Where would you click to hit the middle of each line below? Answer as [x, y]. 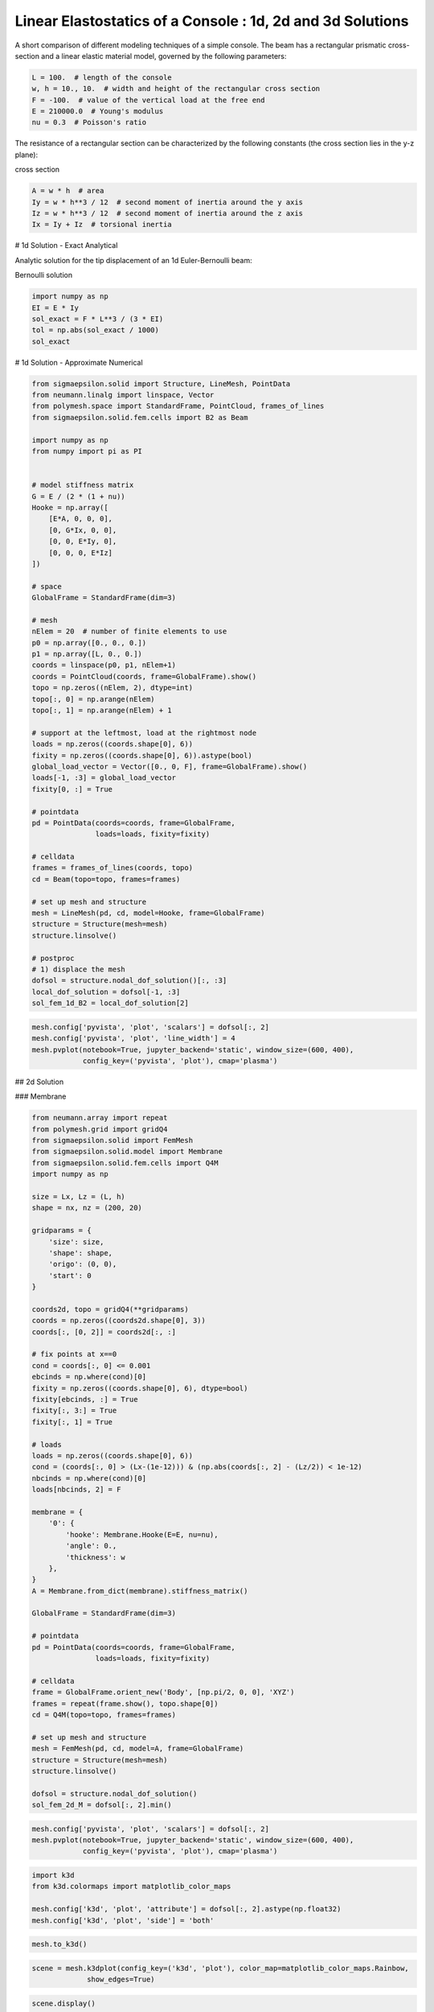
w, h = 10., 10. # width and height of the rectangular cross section [176, 89]
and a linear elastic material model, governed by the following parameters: [164, 56]
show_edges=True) [121, 1979]
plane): [27, 155]
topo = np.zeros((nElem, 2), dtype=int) [112, 688]
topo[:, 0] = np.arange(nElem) [94, 699]
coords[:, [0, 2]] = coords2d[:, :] [104, 1332]
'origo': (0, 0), [83, 1264]
